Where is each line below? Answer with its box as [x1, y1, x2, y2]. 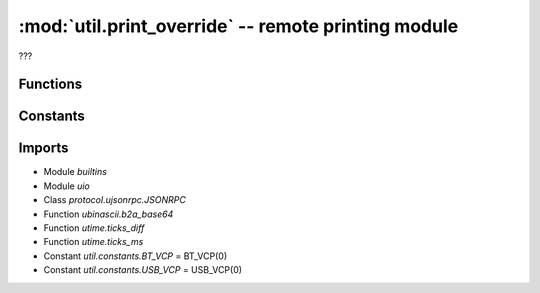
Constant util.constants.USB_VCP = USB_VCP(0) [43, 264, 243, 276]
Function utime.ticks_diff [43, 222, 145, 234]
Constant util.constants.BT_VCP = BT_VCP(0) [43, 250, 228, 262]
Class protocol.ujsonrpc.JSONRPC [43, 194, 187, 206]
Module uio [43, 180, 90, 192]
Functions [18, 76, 83, 93]
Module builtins [43, 166, 107, 178]
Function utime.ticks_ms [43, 236, 144, 248]
